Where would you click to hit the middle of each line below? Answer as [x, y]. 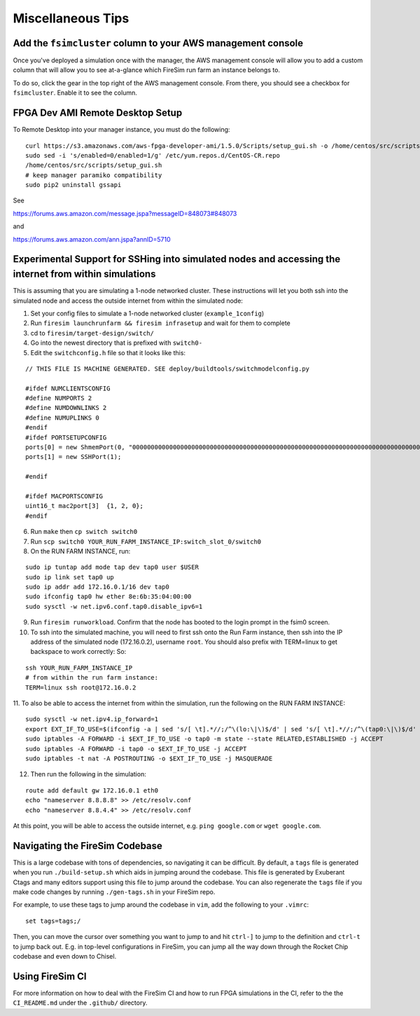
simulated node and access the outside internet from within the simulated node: [128, 301]
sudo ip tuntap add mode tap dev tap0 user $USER [112, 567]
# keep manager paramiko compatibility [94, 175]
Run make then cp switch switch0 [84, 532]
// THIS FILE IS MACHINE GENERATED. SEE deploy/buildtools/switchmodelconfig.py [168, 369]
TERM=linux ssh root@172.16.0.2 [81, 687]
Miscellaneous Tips [71, 18]
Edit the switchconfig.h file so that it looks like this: [108, 352]
